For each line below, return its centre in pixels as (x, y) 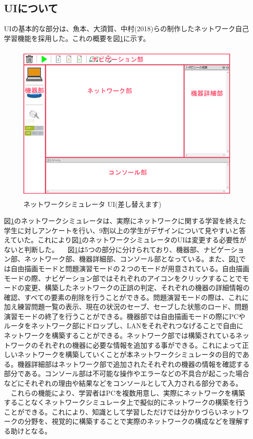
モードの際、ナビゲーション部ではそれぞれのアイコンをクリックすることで (123, 278)
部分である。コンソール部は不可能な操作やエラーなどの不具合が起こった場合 (126, 373)
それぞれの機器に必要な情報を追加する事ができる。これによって (140, 345)
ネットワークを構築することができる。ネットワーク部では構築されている (120, 335)
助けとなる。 (31, 431)
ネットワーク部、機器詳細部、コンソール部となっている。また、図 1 (131, 259)
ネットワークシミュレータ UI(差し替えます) (92, 204)
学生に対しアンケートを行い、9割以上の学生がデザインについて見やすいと (122, 230)
